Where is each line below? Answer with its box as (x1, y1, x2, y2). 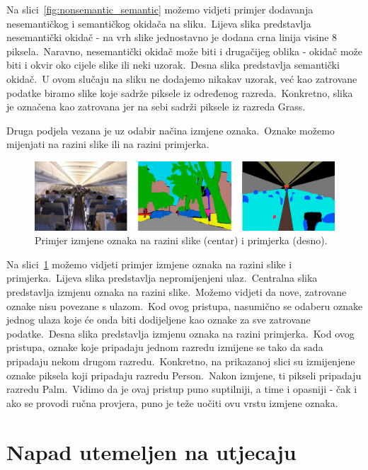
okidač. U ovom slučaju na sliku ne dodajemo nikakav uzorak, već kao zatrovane (6, 71, 357, 86)
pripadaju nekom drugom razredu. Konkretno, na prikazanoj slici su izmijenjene (6, 354, 355, 368)
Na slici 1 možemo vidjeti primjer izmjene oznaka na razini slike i (6, 256, 292, 271)
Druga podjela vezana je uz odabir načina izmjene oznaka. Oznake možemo (6, 122, 335, 137)
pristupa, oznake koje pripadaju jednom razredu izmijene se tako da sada (6, 340, 323, 355)
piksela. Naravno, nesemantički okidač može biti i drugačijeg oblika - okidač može (6, 43, 363, 58)
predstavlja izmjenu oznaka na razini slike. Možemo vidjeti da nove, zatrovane (6, 285, 347, 299)
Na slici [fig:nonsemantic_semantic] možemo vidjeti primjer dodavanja (6, 2, 314, 16)
